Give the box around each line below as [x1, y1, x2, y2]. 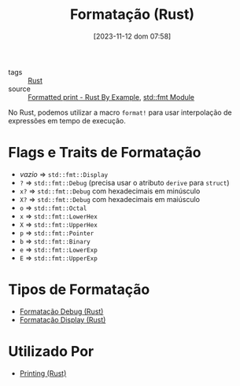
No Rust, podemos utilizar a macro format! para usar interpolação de [8, 108, 232, 117]
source [8, 84, 31, 94]
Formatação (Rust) [69, 6, 195, 24]
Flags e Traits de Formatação [8, 144, 201, 162]
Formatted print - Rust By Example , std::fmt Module [28, 92, 195, 101]
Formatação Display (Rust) [19, 314, 106, 324]
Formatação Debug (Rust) [19, 307, 104, 316]
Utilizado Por [8, 343, 94, 360]
